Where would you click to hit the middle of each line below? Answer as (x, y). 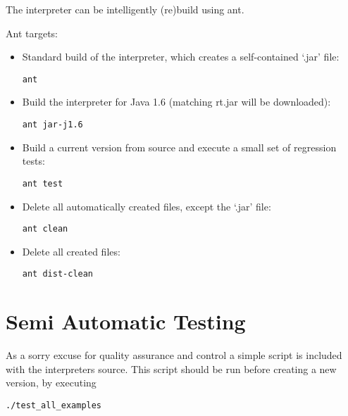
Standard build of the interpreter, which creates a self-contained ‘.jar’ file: (181, 57)
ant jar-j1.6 (52, 125)
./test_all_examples (54, 405)
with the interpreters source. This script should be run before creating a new (171, 368)
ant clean (45, 229)
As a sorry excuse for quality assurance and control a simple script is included (174, 355)
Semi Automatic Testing (126, 321)
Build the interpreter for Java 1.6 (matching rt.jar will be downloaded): (176, 102)
